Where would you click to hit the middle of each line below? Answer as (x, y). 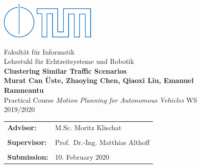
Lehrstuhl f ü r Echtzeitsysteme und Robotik (69, 61)
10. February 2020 (82, 156)
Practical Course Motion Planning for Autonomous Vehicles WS (100, 99)
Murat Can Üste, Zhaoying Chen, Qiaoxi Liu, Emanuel (99, 80)
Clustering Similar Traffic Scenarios (65, 70)
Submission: (28, 156)
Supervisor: (27, 142)
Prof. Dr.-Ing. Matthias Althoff (102, 142)
